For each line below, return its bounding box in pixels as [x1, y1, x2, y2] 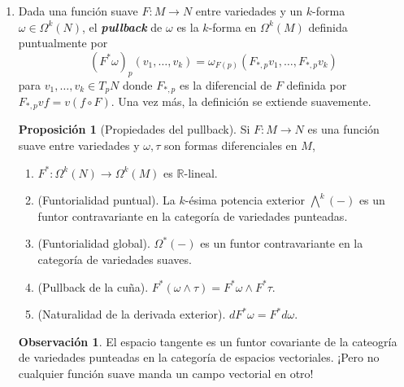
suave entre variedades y [18, 137, 140, 154]
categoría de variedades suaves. [37, 251, 192, 268]
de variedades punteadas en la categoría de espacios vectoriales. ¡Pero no [18, 349, 380, 366]
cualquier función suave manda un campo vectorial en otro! [18, 365, 314, 382]
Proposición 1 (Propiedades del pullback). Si [18, 121, 250, 138]
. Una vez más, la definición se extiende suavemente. [111, 93, 371, 110]
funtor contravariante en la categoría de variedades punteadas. [37, 207, 348, 224]
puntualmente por [18, 34, 108, 51]
